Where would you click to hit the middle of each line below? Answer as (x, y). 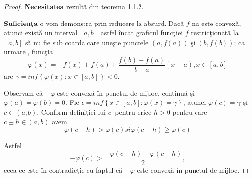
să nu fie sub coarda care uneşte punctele (87, 42)
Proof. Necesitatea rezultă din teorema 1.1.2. (74, 6)
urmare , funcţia (28, 52)
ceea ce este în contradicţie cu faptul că (63, 169)
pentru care (190, 112)
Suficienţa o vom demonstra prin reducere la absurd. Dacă (94, 23)
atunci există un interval (41, 33)
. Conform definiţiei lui (71, 112)
